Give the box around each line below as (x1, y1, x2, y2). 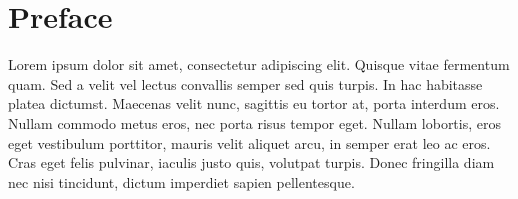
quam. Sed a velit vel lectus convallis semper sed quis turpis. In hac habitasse (8, 73, 483, 94)
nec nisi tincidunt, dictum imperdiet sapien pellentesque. (8, 171, 355, 192)
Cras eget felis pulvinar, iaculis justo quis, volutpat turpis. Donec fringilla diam (8, 152, 495, 173)
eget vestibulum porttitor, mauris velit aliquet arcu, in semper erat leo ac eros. (8, 132, 491, 153)
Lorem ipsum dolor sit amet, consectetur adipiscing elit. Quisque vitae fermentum (8, 54, 510, 75)
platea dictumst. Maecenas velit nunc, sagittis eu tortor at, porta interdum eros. (8, 93, 500, 114)
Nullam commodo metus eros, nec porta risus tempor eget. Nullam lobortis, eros (8, 112, 501, 133)
